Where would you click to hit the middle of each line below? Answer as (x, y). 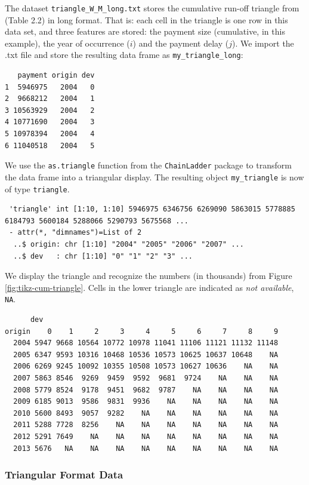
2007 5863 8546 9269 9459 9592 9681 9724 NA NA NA (146, 378)
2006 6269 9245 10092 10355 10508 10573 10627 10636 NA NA (146, 366)
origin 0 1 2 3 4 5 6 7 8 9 (142, 331)
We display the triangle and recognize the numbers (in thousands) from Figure (149, 276)
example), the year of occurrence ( (67, 43)
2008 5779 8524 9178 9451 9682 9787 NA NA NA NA (146, 390)
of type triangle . (37, 188)
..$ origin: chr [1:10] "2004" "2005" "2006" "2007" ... (129, 244)
